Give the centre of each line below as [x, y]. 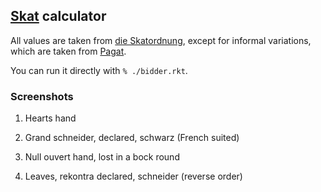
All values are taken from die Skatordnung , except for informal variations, [161, 40]
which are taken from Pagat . [68, 51]
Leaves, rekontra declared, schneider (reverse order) [133, 176]
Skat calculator [58, 16]
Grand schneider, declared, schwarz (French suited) [132, 138]
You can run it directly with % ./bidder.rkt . [99, 70]
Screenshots [42, 96]
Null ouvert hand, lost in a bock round [102, 157]
